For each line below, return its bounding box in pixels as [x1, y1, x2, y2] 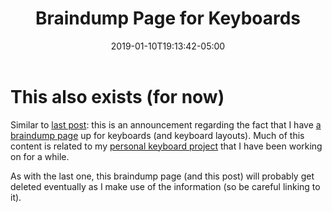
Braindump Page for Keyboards [34, 7, 302, 30]
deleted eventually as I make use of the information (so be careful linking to [10, 180, 321, 192]
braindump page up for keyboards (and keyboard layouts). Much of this [10, 129, 305, 141]
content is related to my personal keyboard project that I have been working [10, 140, 323, 152]
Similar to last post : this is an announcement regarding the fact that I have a [10, 118, 322, 131]
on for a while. [10, 150, 70, 162]
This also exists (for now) [10, 85, 225, 108]
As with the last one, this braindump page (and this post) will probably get [10, 170, 315, 182]
